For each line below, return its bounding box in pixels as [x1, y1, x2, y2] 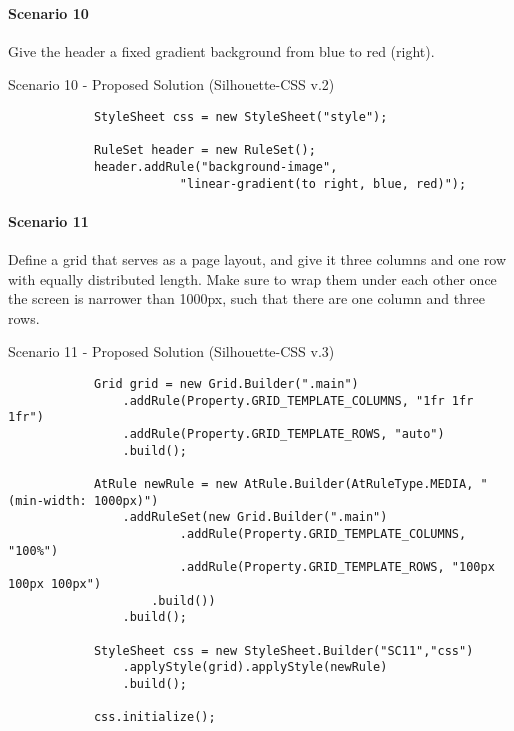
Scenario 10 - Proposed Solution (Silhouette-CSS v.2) [8, 74, 335, 95]
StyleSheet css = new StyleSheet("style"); [93, 109, 388, 124]
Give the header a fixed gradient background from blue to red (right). [8, 40, 435, 61]
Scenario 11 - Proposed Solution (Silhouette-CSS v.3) [8, 341, 335, 362]
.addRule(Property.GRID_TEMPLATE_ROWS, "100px [179, 560, 495, 575]
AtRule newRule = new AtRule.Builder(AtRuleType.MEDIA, [93, 476, 474, 491]
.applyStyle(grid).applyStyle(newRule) [122, 660, 388, 675]
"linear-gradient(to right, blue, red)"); [179, 176, 467, 191]
